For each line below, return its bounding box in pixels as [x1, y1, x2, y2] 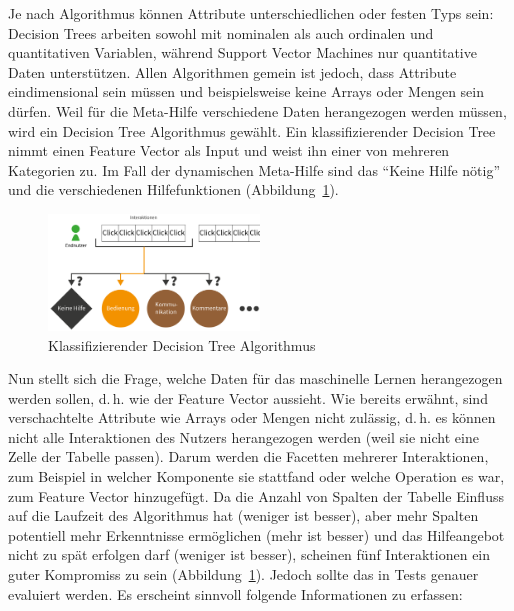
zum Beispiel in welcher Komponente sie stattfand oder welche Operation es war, [8, 466, 505, 487]
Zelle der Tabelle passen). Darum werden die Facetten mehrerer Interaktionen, [8, 446, 489, 467]
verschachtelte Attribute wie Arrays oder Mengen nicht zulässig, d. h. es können [8, 407, 496, 428]
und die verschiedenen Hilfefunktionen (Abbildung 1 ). [8, 179, 339, 200]
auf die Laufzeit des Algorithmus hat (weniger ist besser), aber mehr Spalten [8, 505, 479, 526]
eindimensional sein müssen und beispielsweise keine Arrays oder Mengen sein [8, 81, 484, 102]
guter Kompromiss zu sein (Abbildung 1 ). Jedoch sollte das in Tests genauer [8, 564, 479, 585]
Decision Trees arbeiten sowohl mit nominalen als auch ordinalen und [8, 22, 434, 43]
